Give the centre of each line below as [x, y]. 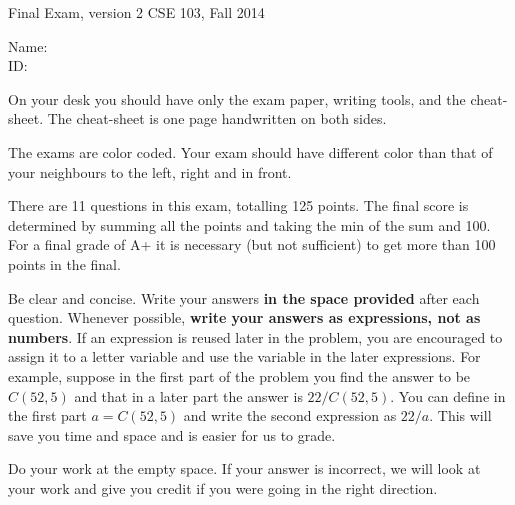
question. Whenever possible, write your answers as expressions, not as [244, 317]
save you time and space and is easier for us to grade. [172, 434]
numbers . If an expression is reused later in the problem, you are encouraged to [255, 336]
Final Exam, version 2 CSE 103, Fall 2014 [136, 12]
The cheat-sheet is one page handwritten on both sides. [217, 118]
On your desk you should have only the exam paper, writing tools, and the [237, 98]
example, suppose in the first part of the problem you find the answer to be [239, 375]
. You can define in [448, 395]
